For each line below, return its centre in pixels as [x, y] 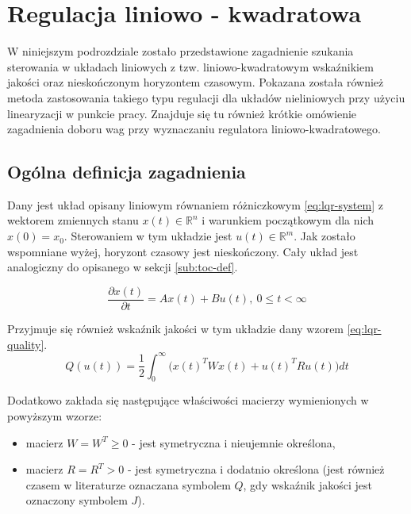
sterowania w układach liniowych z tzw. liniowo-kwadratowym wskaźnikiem [190, 66]
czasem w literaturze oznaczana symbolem [128, 484]
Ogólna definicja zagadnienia [127, 172]
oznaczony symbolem [77, 500]
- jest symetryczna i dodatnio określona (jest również [256, 469]
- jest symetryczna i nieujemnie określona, [234, 442]
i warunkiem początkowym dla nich [288, 220]
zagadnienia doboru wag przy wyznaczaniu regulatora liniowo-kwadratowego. [194, 129]
